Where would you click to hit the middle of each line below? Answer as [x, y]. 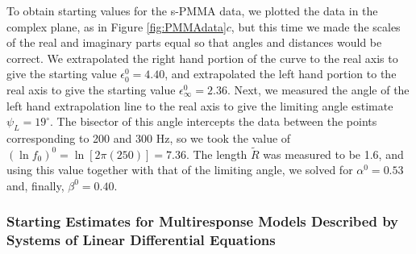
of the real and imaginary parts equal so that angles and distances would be [194, 42]
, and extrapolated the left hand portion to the [281, 74]
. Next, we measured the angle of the [318, 89]
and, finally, [35, 185]
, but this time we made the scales [316, 26]
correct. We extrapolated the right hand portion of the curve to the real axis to [202, 58]
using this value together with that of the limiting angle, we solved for [180, 170]
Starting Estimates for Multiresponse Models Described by [203, 221]
